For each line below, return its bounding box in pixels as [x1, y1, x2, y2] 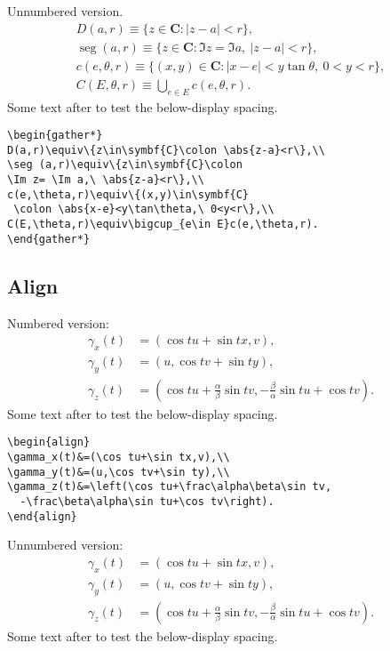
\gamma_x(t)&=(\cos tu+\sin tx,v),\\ [7, 451, 230, 464]
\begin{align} [7, 436, 91, 449]
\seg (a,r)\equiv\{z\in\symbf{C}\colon [7, 158, 243, 172]
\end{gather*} [7, 232, 91, 245]
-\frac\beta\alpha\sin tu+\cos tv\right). [20, 495, 275, 509]
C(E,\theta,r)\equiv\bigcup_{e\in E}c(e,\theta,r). [7, 218, 319, 231]
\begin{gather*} [7, 129, 103, 142]
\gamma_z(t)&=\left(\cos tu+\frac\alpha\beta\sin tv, [7, 480, 332, 494]
